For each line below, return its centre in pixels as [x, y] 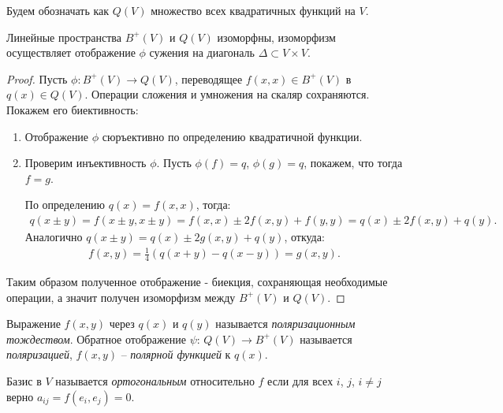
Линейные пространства [64, 37]
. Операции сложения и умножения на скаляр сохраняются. [227, 94]
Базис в [24, 380]
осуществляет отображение [71, 52]
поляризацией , [39, 354]
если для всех [300, 380]
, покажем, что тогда [353, 163]
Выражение [34, 324]
